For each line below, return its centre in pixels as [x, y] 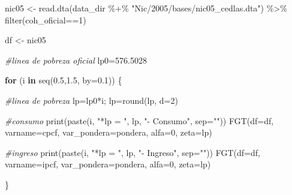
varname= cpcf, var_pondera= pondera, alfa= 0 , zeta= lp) [109, 132]
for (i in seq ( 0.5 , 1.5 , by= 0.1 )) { [64, 80]
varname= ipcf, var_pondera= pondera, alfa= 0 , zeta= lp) [108, 164]
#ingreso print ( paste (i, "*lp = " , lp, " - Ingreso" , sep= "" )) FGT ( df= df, [133, 152]
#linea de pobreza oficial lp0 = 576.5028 [76, 60]
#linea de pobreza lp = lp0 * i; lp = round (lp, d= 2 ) [91, 100]
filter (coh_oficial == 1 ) [46, 19]
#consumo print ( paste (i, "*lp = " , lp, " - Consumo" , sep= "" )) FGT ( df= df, [139, 120]
